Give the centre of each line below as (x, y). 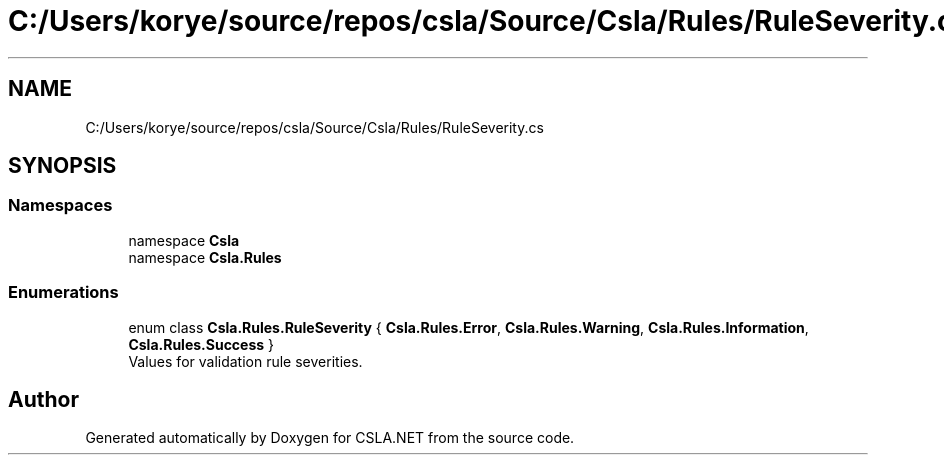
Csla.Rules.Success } (201, 344)
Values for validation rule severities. (245, 361)
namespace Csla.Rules (205, 257)
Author (43, 399)
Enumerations (63, 292)
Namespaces (60, 205)
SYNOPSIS (62, 166)
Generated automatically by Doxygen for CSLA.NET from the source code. (330, 438)
